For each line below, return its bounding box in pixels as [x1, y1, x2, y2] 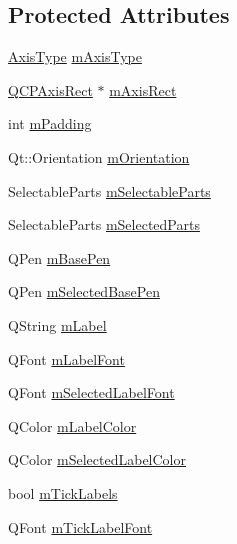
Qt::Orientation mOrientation [8, 146, 190, 167]
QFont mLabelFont [8, 348, 125, 369]
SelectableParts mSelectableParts [8, 180, 211, 201]
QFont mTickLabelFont [8, 516, 153, 537]
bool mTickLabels [8, 482, 118, 503]
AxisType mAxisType [8, 46, 142, 67]
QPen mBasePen [8, 247, 111, 268]
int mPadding [8, 113, 92, 134]
